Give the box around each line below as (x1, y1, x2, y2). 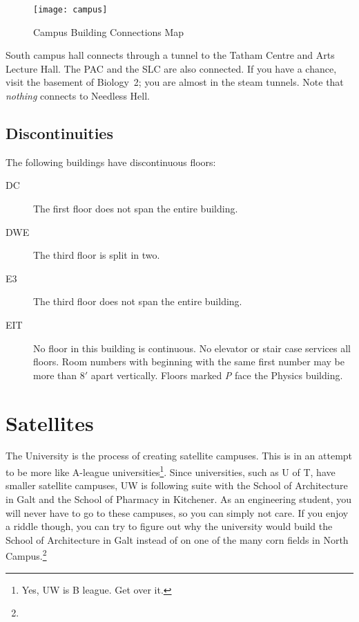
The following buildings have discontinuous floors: (6, 154, 216, 169)
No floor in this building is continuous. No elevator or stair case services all (33, 340, 351, 355)
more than (33, 367, 77, 382)
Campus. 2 (6, 547, 47, 562)
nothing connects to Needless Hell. (6, 89, 150, 103)
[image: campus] (33, 5, 108, 15)
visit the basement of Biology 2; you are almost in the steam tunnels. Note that (6, 75, 344, 89)
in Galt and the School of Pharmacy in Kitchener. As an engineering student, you (6, 491, 352, 506)
